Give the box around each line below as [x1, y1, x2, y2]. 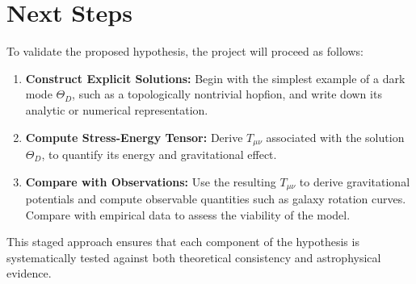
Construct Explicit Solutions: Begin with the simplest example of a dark [25, 69, 405, 86]
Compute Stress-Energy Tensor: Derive [25, 128, 243, 145]
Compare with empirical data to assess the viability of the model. [25, 206, 351, 223]
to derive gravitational [299, 173, 410, 190]
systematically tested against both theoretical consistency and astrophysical [6, 248, 381, 265]
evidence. [6, 265, 52, 282]
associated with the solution [266, 128, 405, 145]
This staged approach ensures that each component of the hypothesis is [6, 233, 359, 250]
